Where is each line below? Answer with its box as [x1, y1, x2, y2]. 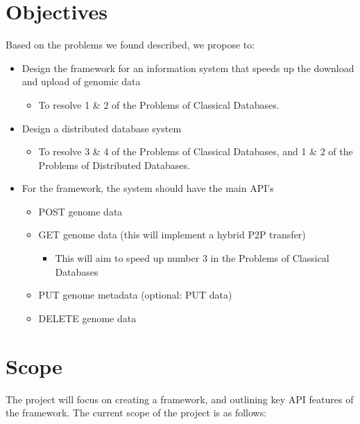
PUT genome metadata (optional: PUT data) [38, 288, 232, 302]
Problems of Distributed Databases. [38, 157, 190, 172]
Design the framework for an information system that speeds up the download [22, 60, 354, 75]
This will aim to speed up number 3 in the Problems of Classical [55, 251, 329, 265]
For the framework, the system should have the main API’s [22, 181, 274, 195]
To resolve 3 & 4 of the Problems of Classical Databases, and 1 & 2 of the [38, 144, 353, 159]
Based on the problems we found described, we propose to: [6, 37, 255, 52]
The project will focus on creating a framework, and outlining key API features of [6, 391, 354, 406]
